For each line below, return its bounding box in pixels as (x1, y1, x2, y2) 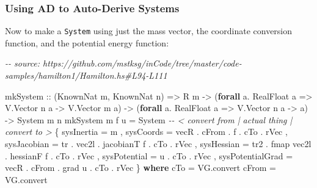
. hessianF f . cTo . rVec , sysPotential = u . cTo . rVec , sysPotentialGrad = (5, 149, 293, 162)
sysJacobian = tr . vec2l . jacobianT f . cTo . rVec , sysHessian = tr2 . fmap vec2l (5, 137, 312, 150)
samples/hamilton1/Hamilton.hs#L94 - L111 (5, 69, 167, 82)
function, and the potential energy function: (5, 36, 169, 49)
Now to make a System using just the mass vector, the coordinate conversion (5, 24, 293, 37)
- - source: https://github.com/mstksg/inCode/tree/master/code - (5, 57, 242, 70)
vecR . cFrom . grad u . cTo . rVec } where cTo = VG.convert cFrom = (5, 161, 276, 174)
